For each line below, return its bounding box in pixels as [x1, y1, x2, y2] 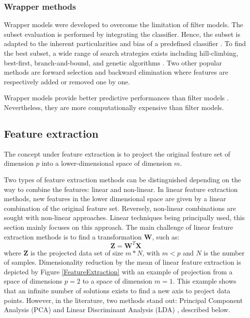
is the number [203, 247, 245, 257]
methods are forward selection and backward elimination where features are [4, 67, 228, 77]
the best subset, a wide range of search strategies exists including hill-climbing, [4, 48, 238, 58]
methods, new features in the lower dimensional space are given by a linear [4, 193, 226, 204]
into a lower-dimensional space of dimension [41, 158, 172, 168]
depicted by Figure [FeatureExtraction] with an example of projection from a [4, 266, 233, 276]
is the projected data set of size [30, 247, 124, 257]
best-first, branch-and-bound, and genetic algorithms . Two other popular [4, 57, 222, 67]
